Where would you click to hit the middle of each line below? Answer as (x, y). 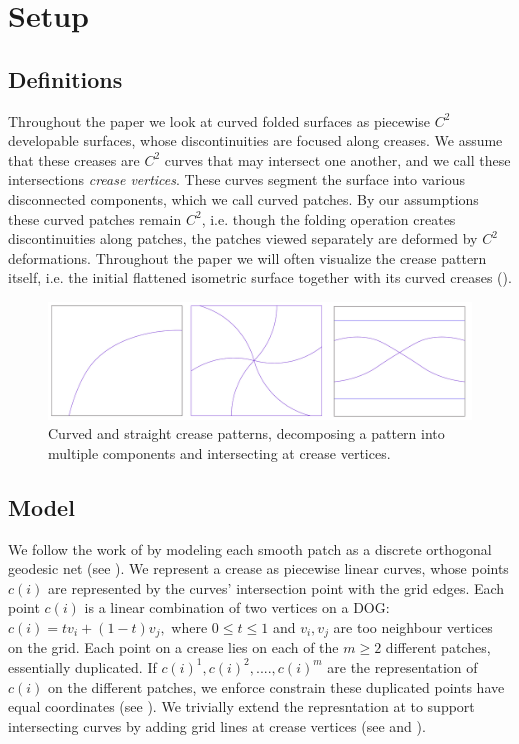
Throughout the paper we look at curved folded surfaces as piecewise (219, 120)
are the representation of (402, 666)
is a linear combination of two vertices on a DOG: (237, 607)
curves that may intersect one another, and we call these (337, 159)
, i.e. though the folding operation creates (328, 218)
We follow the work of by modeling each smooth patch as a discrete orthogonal (250, 548)
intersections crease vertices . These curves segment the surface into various (237, 179)
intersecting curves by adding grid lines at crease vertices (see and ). (217, 725)
